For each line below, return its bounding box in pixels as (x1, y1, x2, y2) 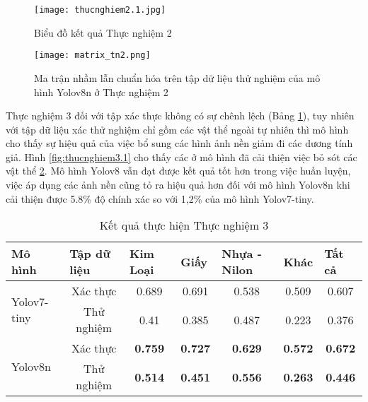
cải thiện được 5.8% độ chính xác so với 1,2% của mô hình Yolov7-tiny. (6, 191, 314, 206)
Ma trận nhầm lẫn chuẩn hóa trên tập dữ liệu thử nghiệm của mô (34, 70, 321, 85)
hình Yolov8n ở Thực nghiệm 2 (34, 84, 168, 99)
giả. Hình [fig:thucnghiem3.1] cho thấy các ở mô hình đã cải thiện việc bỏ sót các (6, 149, 357, 164)
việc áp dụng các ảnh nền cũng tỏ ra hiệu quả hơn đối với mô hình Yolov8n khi (6, 177, 350, 192)
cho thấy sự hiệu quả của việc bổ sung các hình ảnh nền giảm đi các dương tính (6, 136, 353, 150)
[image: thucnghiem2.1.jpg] (34, 5, 166, 15)
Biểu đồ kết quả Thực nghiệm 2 (34, 25, 172, 40)
